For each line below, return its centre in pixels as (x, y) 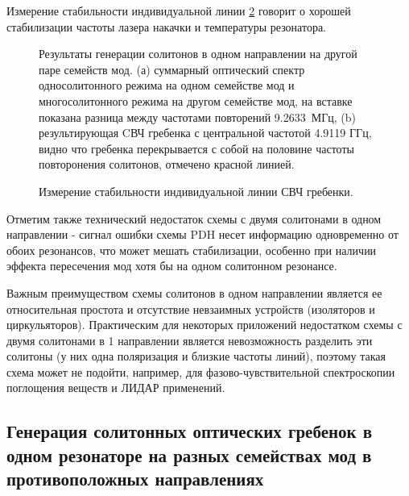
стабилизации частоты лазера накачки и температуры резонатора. (166, 26)
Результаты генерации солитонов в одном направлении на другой (198, 54)
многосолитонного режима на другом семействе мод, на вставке (196, 100)
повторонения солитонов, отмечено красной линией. (167, 164)
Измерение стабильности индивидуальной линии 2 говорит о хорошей (179, 10)
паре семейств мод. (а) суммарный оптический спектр (172, 69)
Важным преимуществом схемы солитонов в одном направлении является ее (194, 292)
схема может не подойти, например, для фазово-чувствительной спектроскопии (201, 371)
